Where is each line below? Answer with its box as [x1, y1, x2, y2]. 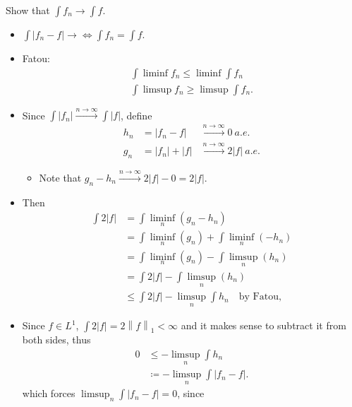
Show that [6, 3, 50, 17]
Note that [39, 170, 82, 184]
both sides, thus [22, 332, 91, 347]
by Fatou [238, 292, 279, 302]
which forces [22, 386, 75, 401]
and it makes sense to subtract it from [181, 318, 346, 333]
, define [121, 107, 152, 122]
